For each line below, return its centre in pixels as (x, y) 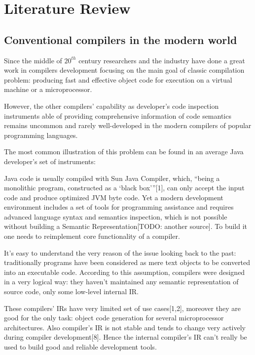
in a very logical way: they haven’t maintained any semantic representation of (121, 282)
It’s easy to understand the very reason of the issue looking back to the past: (120, 252)
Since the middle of (33, 60)
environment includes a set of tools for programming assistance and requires (119, 207)
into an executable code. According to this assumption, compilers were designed (125, 272)
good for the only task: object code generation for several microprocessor (114, 318)
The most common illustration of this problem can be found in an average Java (124, 152)
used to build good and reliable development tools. (80, 347)
